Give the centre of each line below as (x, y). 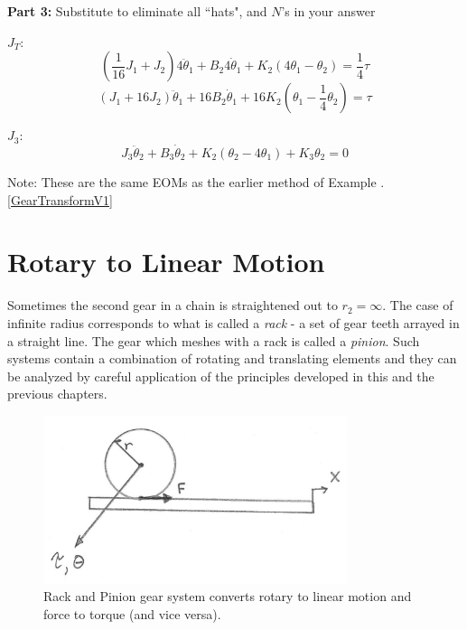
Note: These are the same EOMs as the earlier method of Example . (196, 182)
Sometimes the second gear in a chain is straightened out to (173, 305)
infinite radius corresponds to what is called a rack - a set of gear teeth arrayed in (233, 322)
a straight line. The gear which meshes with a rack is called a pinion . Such (214, 340)
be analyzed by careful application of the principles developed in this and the (221, 376)
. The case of (418, 305)
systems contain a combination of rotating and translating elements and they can (232, 358)
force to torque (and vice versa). (132, 613)
